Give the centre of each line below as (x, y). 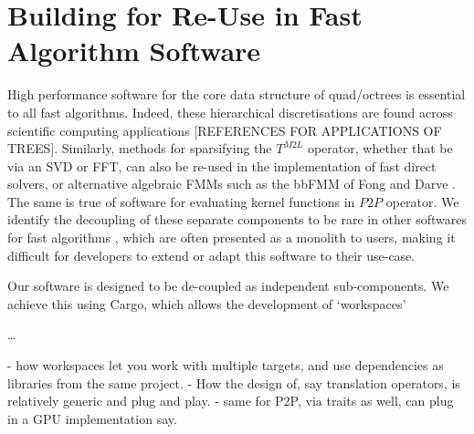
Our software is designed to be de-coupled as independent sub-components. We (228, 286)
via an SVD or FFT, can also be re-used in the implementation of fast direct (222, 165)
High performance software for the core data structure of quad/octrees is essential (237, 94)
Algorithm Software (134, 51)
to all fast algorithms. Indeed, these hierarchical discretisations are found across (230, 112)
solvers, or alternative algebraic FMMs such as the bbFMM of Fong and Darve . (232, 184)
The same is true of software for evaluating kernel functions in (181, 201)
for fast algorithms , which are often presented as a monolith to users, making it (232, 238)
